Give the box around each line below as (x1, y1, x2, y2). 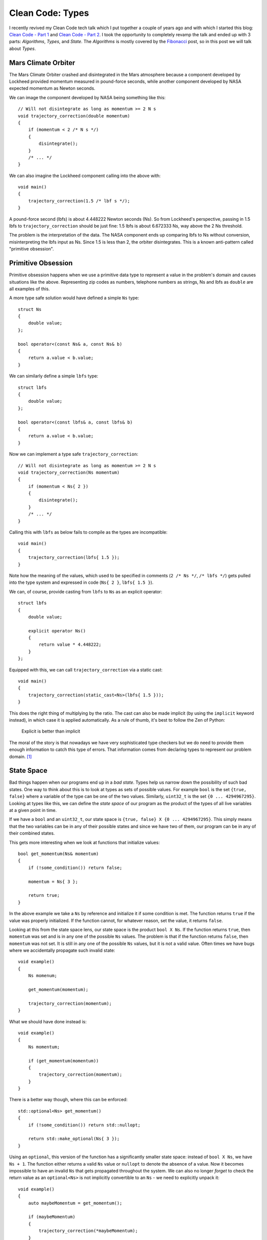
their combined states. (9, 830, 55, 836)
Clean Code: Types (9, 7, 89, 18)
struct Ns (18, 307, 42, 312)
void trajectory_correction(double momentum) (18, 113, 131, 119)
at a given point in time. (9, 807, 57, 813)
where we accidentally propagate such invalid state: (9, 947, 116, 953)
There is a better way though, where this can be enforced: (9, 1097, 128, 1103)
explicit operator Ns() (28, 628, 86, 633)
